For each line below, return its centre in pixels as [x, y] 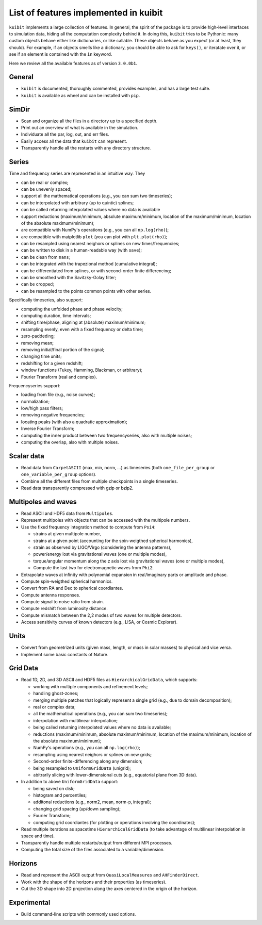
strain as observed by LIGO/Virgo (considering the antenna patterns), [102, 547]
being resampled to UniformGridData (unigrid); [82, 768]
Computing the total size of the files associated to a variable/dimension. [93, 850]
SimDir [19, 109]
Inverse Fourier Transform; [48, 429]
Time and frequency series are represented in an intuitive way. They [77, 173]
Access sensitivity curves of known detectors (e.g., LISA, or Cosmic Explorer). [99, 622]
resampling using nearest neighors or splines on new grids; [92, 754]
